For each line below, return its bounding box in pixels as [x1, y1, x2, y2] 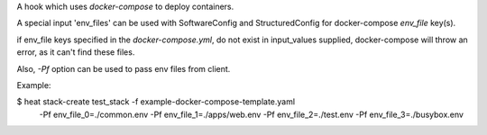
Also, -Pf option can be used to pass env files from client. [16, 63, 231, 74]
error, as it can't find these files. [16, 47, 135, 58]
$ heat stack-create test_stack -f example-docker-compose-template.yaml [16, 96, 296, 107]
